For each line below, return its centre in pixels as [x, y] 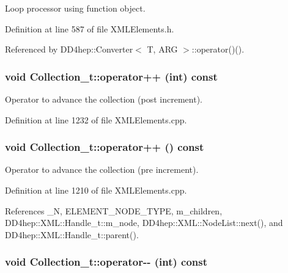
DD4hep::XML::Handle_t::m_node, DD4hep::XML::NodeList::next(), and [144, 223]
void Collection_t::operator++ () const [105, 147]
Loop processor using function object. [75, 8]
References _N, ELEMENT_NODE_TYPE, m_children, [114, 210]
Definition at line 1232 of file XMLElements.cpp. [96, 119]
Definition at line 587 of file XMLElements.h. [90, 28]
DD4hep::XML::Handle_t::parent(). [72, 234]
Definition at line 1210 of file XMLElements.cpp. [96, 190]
